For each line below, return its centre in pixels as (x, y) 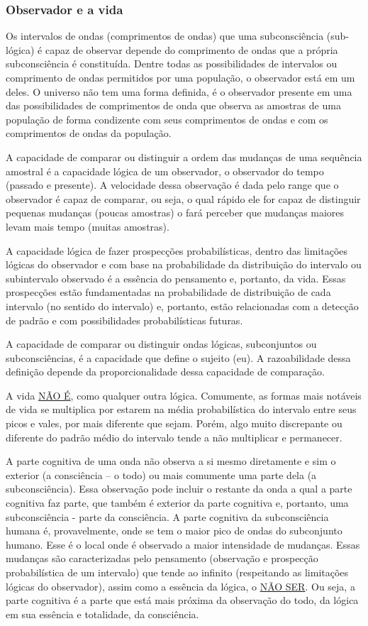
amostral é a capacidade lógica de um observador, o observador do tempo (165, 171)
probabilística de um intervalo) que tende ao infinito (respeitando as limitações (177, 572)
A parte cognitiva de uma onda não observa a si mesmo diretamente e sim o (171, 461)
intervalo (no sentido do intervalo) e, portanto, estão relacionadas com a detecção (182, 306)
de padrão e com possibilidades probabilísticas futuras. (124, 320)
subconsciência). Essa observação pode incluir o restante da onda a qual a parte (179, 489)
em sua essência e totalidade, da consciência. (102, 614)
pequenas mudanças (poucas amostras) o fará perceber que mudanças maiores (175, 213)
